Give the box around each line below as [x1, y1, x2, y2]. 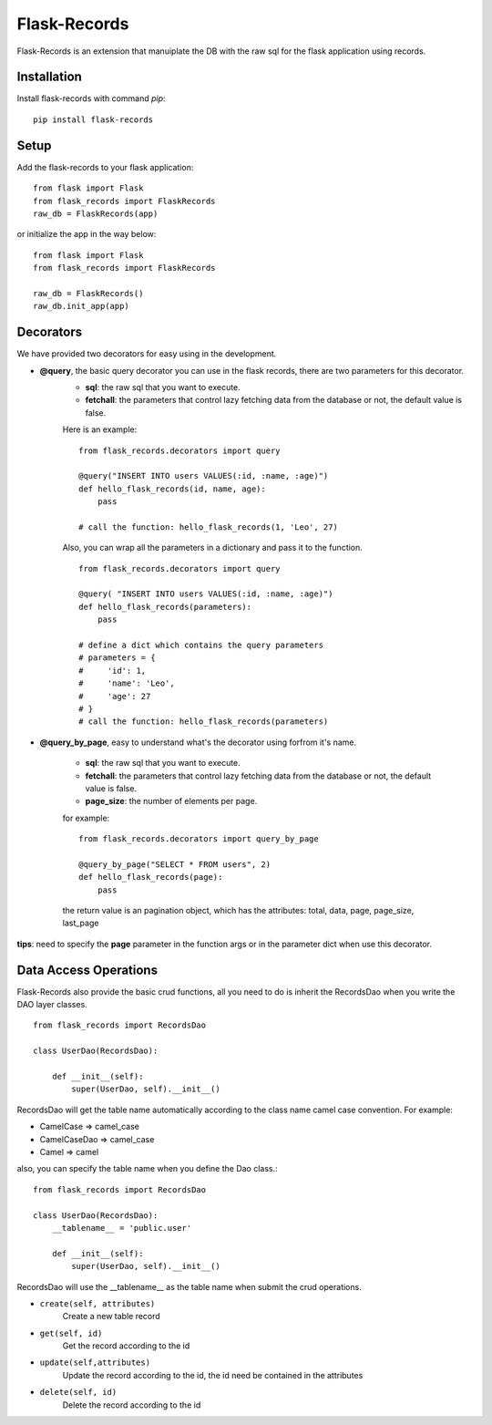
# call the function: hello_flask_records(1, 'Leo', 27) [78, 521, 339, 532]
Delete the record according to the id [62, 1399, 201, 1410]
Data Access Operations [16, 962, 159, 977]
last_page [62, 917, 99, 929]
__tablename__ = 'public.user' [51, 1223, 192, 1233]
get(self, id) [39, 1327, 103, 1338]
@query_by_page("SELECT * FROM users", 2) [78, 859, 272, 870]
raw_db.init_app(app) [33, 301, 129, 312]
